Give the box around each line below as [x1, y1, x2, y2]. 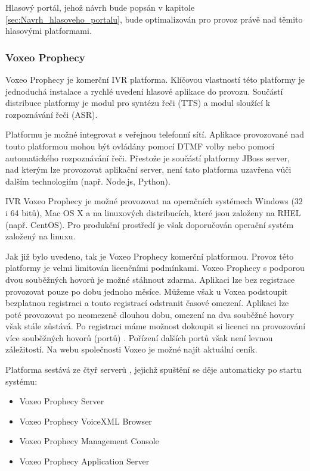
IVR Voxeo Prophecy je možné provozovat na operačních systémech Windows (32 [5, 195, 303, 207]
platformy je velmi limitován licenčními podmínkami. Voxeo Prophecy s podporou [5, 261, 305, 274]
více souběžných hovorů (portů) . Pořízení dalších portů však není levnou [5, 331, 273, 344]
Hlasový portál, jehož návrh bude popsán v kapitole [5, 1, 195, 13]
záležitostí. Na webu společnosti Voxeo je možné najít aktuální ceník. [5, 343, 258, 355]
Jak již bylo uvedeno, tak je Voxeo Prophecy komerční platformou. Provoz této [5, 249, 294, 262]
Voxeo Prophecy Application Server [19, 455, 150, 467]
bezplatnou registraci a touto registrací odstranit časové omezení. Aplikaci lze [5, 297, 289, 309]
